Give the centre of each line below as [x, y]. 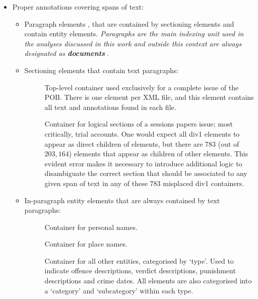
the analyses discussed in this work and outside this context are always [133, 43]
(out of [229, 143]
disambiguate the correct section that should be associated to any [146, 173]
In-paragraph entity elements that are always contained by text [122, 200]
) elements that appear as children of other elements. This [158, 154]
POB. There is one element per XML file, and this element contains [149, 97]
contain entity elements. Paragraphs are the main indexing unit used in [134, 34]
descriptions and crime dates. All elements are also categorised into [148, 281]
